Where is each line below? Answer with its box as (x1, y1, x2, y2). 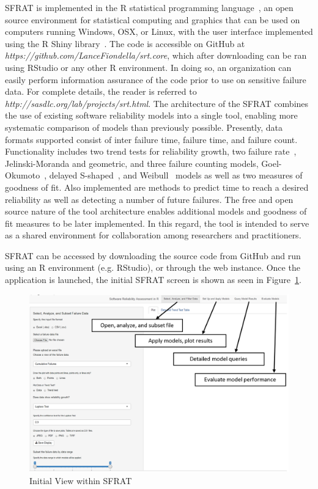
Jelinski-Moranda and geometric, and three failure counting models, (5, 156, 259, 169)
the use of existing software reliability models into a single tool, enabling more (5, 109, 298, 122)
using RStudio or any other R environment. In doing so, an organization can (5, 61, 292, 73)
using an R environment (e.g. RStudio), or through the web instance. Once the (5, 261, 300, 274)
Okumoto (5, 169, 40, 182)
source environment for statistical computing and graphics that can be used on (5, 13, 300, 26)
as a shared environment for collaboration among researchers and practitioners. (5, 229, 301, 241)
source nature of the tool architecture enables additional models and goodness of (5, 205, 307, 218)
